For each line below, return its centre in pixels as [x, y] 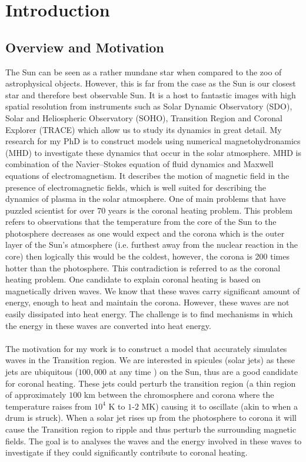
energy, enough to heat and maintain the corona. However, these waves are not [147, 302]
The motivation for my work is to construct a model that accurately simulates [146, 348]
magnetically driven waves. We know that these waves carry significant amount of [153, 290]
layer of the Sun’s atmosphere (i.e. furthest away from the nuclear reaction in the [152, 245]
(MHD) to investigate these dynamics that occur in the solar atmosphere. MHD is [153, 152]
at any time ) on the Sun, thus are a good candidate [203, 372]
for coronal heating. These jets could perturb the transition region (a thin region [151, 383]
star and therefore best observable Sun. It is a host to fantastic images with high [151, 94]
